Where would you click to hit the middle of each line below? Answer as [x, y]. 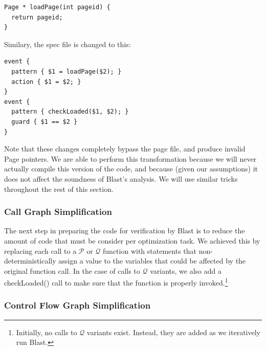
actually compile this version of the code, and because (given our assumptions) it [131, 169]
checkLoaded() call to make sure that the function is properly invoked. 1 [116, 282]
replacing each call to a [40, 250]
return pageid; [37, 17]
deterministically [30, 261]
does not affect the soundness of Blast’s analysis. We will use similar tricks [121, 178]
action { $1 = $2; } [46, 82]
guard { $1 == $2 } [45, 122]
